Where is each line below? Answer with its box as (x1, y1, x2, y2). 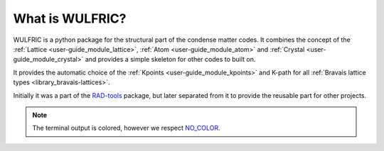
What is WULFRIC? (13, 11, 127, 26)
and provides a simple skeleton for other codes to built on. (85, 55, 256, 64)
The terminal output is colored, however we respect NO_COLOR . (32, 124, 220, 133)
